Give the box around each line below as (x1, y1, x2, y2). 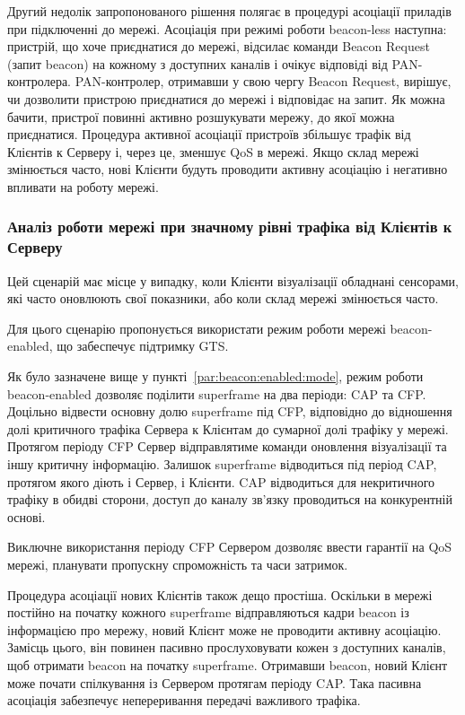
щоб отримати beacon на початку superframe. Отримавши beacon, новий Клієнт (7, 655, 448, 674)
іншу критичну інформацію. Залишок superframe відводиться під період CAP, (7, 455, 437, 474)
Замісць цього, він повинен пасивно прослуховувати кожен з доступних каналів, (7, 638, 446, 657)
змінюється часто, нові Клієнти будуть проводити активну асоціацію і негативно (7, 160, 448, 179)
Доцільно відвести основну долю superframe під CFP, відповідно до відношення (7, 402, 452, 421)
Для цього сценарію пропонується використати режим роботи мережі (7, 318, 386, 337)
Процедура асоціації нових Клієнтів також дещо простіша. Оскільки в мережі (7, 585, 433, 604)
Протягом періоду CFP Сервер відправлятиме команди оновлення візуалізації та (7, 437, 447, 456)
